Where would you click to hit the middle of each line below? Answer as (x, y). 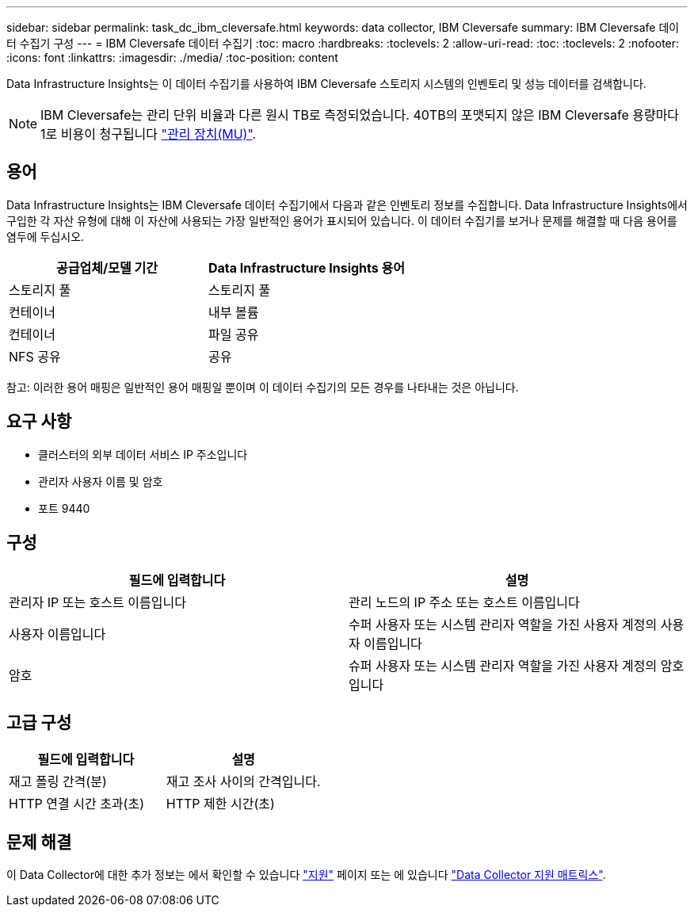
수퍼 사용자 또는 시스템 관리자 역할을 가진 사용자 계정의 (503, 624)
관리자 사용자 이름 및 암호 (101, 481)
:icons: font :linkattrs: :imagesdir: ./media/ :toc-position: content (172, 57)
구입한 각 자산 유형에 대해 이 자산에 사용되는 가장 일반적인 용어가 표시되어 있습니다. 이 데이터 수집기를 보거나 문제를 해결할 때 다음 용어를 (342, 220)
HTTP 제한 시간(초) (220, 804)
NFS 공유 (35, 356)
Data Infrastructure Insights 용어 (307, 267)
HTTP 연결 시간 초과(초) (76, 804)
